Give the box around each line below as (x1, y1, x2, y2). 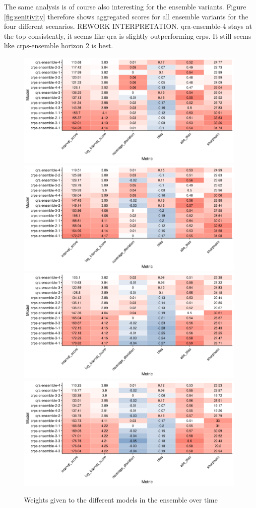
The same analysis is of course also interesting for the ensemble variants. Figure (4, 1, 246, 11)
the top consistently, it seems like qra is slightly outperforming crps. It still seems (4, 30, 252, 41)
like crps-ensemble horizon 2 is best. (4, 40, 113, 51)
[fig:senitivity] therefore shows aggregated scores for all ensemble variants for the (4, 11, 249, 21)
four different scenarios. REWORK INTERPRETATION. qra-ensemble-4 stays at (4, 21, 252, 31)
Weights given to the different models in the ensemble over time (24, 495, 218, 505)
